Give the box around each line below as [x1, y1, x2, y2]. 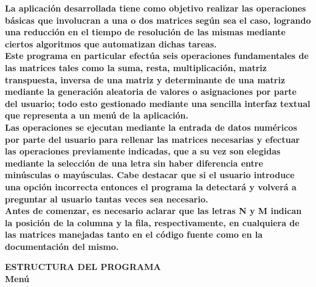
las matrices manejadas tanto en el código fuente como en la [5, 228, 263, 241]
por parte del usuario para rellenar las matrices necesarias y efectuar [5, 133, 300, 145]
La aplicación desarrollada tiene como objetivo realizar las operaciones [5, 2, 306, 14]
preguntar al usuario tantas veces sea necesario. [5, 192, 208, 205]
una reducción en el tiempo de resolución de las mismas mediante [5, 26, 286, 38]
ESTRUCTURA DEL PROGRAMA [5, 260, 161, 273]
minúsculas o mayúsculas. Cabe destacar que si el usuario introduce [5, 168, 295, 181]
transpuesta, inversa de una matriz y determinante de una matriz [5, 73, 286, 86]
